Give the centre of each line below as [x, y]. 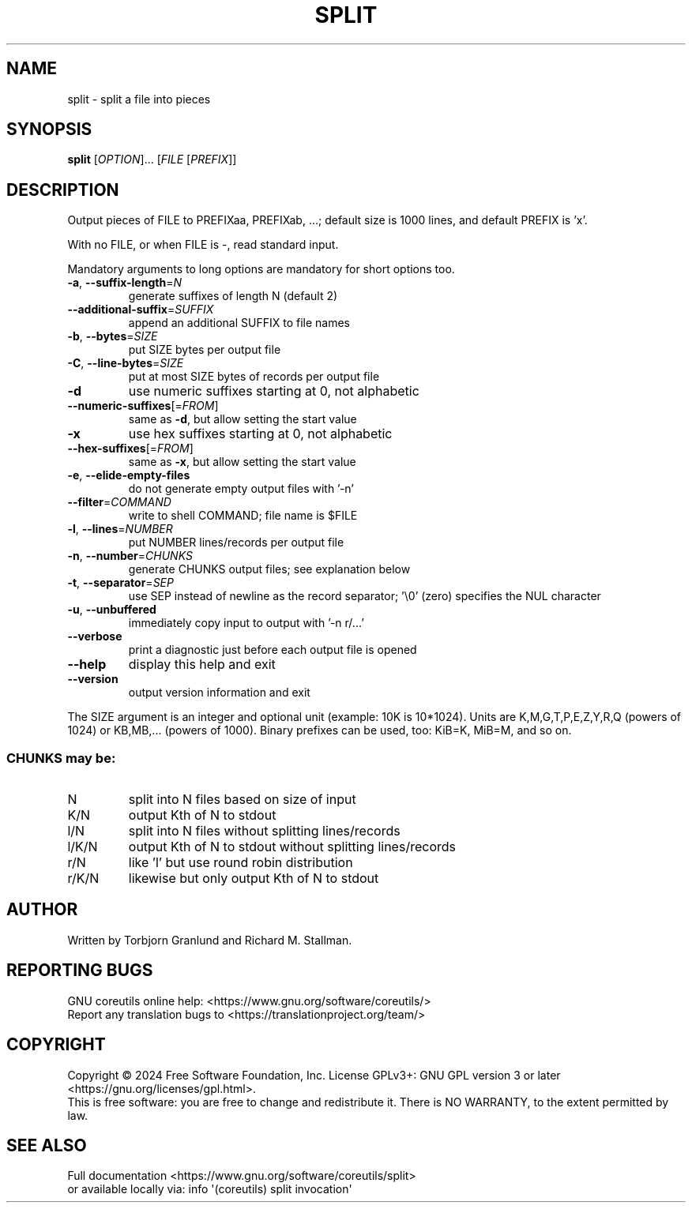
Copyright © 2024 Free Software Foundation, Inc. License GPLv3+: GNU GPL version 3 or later [314, 1075]
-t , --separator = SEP [120, 583]
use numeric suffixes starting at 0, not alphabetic [274, 391]
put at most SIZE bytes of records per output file [254, 377]
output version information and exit [219, 693]
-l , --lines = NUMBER [120, 529]
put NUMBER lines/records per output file [236, 543]
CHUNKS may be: [61, 758]
